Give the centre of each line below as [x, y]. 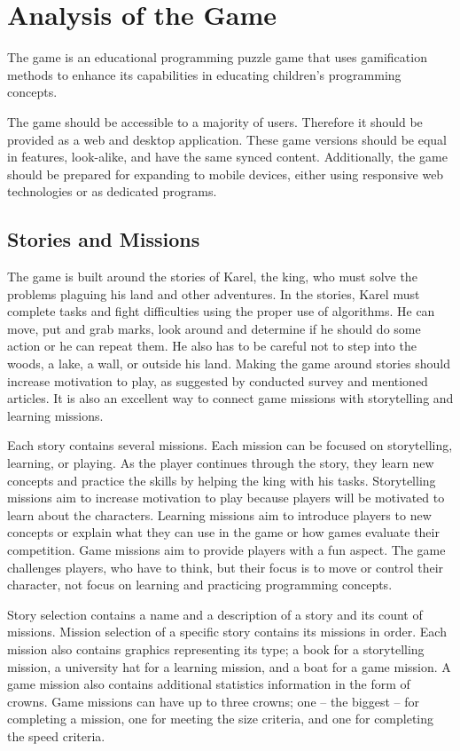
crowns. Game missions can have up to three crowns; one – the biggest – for [213, 701]
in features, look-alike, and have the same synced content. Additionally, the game [227, 157]
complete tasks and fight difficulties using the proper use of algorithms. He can [221, 311]
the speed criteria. [56, 735]
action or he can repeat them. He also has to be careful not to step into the [212, 346]
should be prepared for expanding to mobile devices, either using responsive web [226, 174]
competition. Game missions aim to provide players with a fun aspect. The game [226, 549]
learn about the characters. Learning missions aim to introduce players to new [219, 514]
